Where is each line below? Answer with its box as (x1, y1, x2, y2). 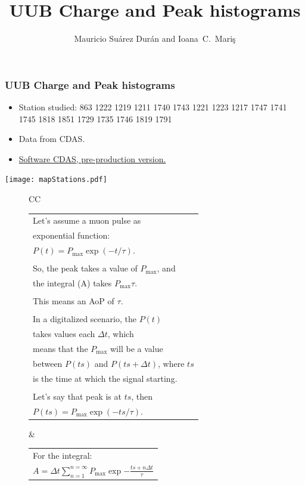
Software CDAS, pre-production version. (18, 152, 166, 165)
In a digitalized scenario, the (33, 313, 136, 325)
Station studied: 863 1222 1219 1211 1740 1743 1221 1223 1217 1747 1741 (18, 101, 287, 113)
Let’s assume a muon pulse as (33, 214, 141, 227)
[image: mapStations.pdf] (5, 175, 107, 184)
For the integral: (33, 449, 92, 461)
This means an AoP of (33, 295, 114, 307)
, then (131, 390, 153, 402)
